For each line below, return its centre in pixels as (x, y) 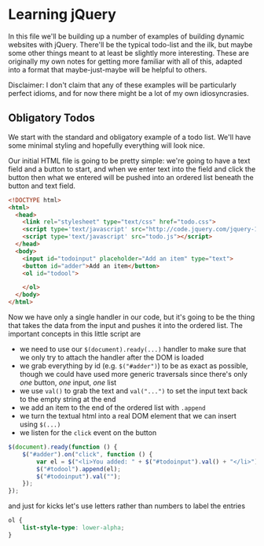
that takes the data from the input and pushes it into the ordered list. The (126, 325)
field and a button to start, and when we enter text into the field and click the (132, 169)
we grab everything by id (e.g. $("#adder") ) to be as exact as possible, (134, 366)
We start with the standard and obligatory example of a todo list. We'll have (130, 137)
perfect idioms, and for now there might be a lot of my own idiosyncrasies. (128, 93)
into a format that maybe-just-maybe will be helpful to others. (108, 69)
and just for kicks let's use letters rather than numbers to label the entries (127, 506)
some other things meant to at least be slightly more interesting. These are (129, 53)
